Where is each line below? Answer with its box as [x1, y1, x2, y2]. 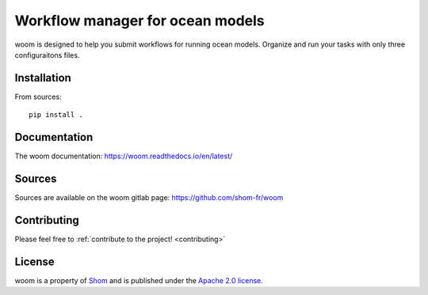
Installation [14, 71, 71, 85]
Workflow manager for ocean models [14, 12, 265, 29]
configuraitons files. [14, 50, 80, 59]
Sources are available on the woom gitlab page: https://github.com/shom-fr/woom [14, 193, 284, 202]
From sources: [14, 92, 63, 101]
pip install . [29, 111, 83, 119]
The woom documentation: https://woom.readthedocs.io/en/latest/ [14, 151, 233, 161]
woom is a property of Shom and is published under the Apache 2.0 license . [14, 275, 263, 285]
